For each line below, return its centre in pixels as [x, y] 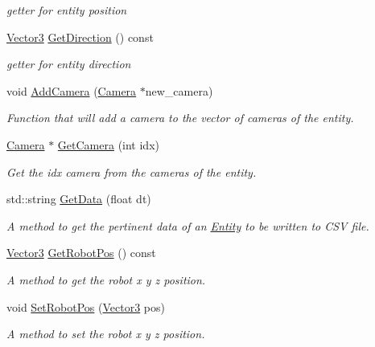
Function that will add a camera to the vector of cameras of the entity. [180, 118]
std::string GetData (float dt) [79, 199]
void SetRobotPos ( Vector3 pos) [86, 306]
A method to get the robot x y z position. [106, 279]
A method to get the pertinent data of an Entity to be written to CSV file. [188, 225]
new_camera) [179, 90]
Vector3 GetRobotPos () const [81, 253]
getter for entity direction [69, 64]
